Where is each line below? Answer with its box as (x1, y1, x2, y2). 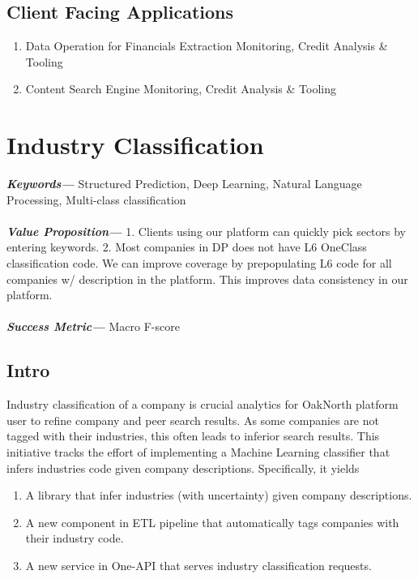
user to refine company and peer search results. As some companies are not (6, 411, 379, 428)
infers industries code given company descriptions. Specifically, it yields (6, 459, 360, 476)
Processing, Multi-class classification (6, 191, 186, 208)
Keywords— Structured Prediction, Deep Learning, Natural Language (6, 175, 362, 192)
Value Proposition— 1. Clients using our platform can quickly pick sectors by (6, 222, 406, 239)
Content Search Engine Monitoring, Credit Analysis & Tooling (25, 80, 336, 97)
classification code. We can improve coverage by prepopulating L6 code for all (6, 255, 392, 272)
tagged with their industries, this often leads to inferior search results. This (6, 427, 380, 444)
